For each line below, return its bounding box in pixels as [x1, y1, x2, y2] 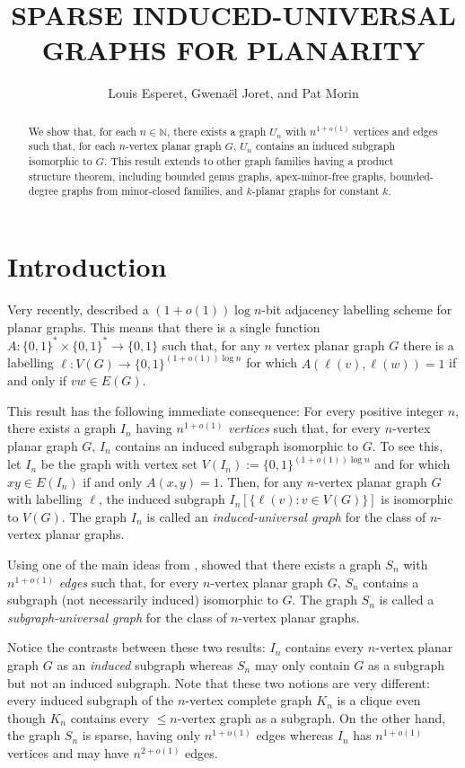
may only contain [254, 655, 350, 674]
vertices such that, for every [228, 419, 381, 437]
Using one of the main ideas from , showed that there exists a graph [7, 555, 382, 574]
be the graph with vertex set [40, 455, 198, 473]
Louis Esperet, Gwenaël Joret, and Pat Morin [108, 84, 359, 102]
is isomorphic [381, 490, 453, 508]
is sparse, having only [82, 726, 201, 745]
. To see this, [372, 437, 443, 455]
